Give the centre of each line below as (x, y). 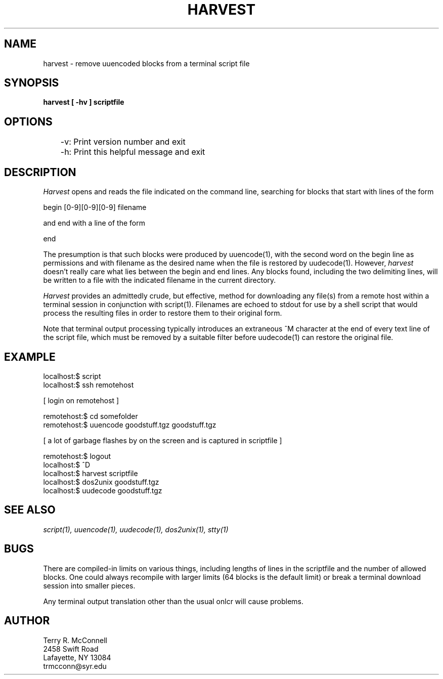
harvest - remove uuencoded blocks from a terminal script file (146, 63)
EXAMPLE (30, 357)
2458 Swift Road (71, 649)
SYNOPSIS (32, 83)
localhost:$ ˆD (67, 464)
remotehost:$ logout (77, 456)
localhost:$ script (72, 376)
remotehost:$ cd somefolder (91, 416)
